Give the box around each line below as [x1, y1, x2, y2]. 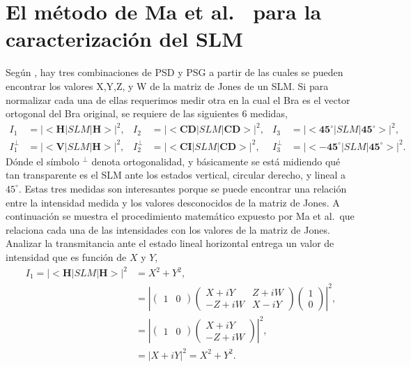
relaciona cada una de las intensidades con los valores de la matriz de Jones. [6, 222, 330, 237]
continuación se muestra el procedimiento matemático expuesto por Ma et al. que [6, 209, 355, 223]
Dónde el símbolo [6, 153, 79, 168]
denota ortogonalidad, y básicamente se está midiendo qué [91, 153, 341, 168]
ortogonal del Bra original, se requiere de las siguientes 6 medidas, [6, 106, 288, 121]
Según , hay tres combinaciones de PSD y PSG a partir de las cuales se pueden [6, 65, 343, 80]
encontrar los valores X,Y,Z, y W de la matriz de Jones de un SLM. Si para [6, 78, 329, 93]
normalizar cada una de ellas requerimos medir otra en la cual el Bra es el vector [6, 92, 350, 107]
